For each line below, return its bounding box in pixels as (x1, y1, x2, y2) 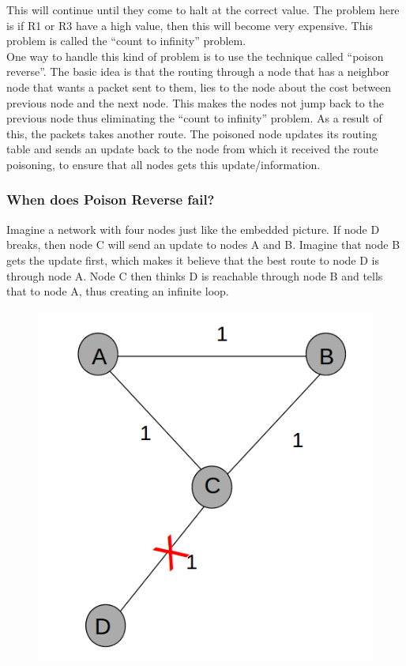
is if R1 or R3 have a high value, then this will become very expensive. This (6, 17, 373, 33)
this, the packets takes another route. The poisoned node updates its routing (6, 125, 378, 141)
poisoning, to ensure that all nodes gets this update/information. (6, 156, 321, 172)
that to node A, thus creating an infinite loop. (6, 283, 229, 299)
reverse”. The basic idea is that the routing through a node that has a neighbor (6, 63, 389, 80)
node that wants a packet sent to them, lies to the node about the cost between (6, 78, 392, 95)
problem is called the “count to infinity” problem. (6, 32, 246, 49)
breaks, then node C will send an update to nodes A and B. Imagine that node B (6, 236, 400, 253)
